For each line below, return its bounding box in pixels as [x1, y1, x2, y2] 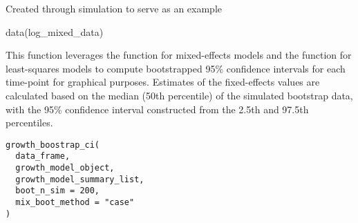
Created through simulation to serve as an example [6, 1, 222, 15]
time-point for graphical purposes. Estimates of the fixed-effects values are [6, 75, 320, 89]
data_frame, [15, 151, 70, 162]
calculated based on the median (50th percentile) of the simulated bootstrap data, [6, 88, 353, 102]
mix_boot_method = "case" [15, 197, 135, 208]
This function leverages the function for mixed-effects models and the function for [6, 48, 352, 62]
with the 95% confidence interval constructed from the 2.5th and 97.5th [6, 101, 309, 116]
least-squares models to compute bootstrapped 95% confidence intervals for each [6, 61, 346, 75]
